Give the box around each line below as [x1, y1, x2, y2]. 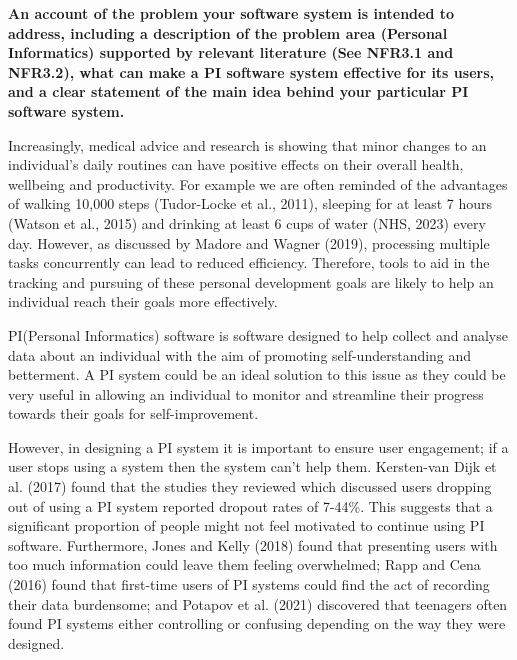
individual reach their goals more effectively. [8, 291, 278, 312]
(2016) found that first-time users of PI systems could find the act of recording [8, 574, 490, 595]
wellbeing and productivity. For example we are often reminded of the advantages [8, 173, 508, 194]
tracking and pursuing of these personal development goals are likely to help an [8, 271, 494, 292]
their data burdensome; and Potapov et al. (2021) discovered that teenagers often [8, 593, 508, 614]
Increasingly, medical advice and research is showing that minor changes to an [8, 134, 487, 155]
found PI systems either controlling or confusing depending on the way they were [8, 613, 506, 634]
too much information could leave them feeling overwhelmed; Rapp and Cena [8, 554, 481, 575]
